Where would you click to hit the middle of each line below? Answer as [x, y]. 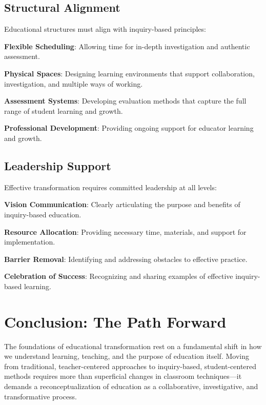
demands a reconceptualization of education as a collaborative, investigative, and [131, 386]
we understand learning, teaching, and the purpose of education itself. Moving [127, 356]
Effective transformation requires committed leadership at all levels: [110, 187]
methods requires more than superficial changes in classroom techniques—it [123, 376]
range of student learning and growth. [64, 110]
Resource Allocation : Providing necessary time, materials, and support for [125, 231]
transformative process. [40, 396]
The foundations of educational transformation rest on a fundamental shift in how [133, 346]
